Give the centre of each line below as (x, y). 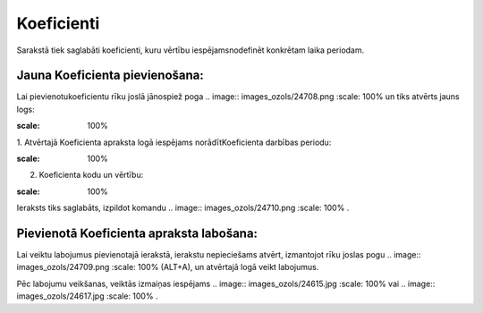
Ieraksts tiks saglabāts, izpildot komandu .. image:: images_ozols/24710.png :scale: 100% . (183, 208)
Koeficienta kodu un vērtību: (91, 175)
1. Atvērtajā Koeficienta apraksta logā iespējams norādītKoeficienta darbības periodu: (174, 142)
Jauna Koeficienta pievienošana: (110, 76)
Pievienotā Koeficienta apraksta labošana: (137, 233)
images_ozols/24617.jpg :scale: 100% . (87, 296)
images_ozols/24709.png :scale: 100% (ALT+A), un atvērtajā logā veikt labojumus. (168, 267)
